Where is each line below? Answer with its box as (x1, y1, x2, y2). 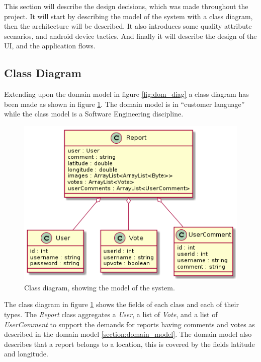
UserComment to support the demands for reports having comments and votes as (4, 319, 255, 329)
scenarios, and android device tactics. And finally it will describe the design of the (4, 30, 257, 41)
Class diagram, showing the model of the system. (24, 282, 175, 292)
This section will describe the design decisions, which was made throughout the (4, 1, 248, 11)
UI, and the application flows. (4, 40, 96, 51)
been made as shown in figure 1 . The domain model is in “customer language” (4, 98, 245, 109)
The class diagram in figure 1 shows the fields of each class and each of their (4, 299, 239, 310)
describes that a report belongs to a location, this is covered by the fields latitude (4, 338, 255, 349)
